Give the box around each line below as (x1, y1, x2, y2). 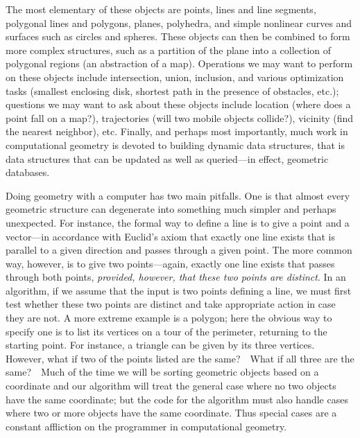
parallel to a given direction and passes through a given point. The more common (6, 243, 352, 257)
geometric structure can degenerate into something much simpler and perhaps (6, 202, 336, 216)
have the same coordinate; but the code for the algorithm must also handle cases (6, 392, 348, 406)
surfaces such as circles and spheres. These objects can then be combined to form (6, 29, 350, 44)
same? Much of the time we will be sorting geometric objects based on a (6, 365, 319, 379)
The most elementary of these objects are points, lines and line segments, (6, 2, 316, 16)
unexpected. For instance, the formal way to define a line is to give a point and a (6, 215, 350, 229)
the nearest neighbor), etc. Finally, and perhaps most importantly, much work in (6, 124, 348, 139)
